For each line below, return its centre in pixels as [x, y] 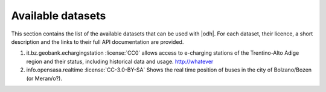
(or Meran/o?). [44, 78]
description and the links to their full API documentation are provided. [97, 41]
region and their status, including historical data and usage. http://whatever [120, 61]
